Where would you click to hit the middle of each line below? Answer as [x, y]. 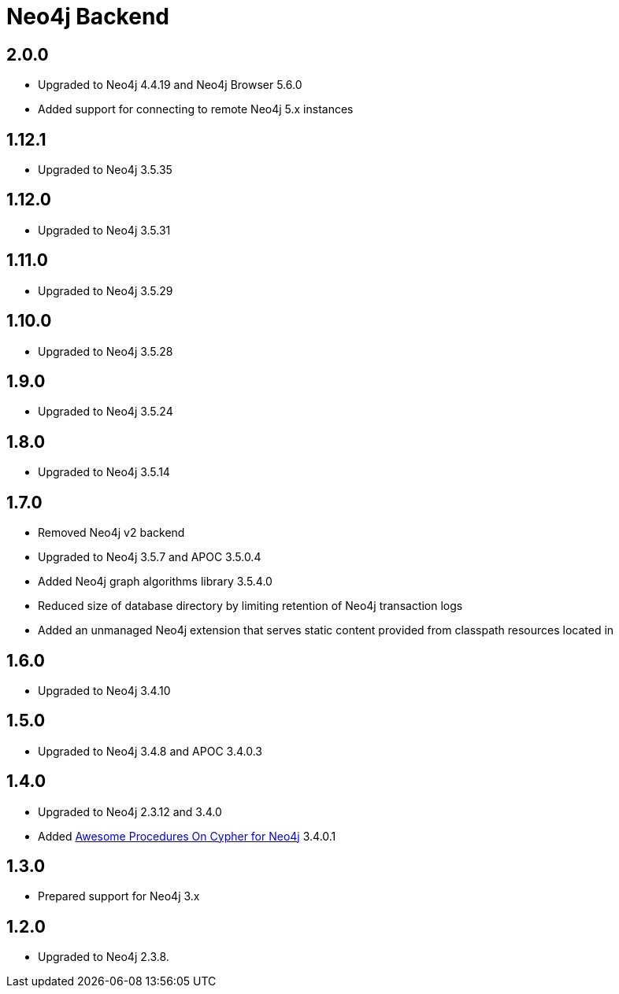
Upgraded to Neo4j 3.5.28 [106, 351]
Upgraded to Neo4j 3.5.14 [104, 472]
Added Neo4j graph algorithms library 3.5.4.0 [155, 582]
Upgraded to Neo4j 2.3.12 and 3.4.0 [130, 811]
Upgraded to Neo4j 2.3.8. [104, 957]
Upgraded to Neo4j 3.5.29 [106, 290]
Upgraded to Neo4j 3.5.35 [105, 170]
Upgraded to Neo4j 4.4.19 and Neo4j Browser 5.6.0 [170, 85]
